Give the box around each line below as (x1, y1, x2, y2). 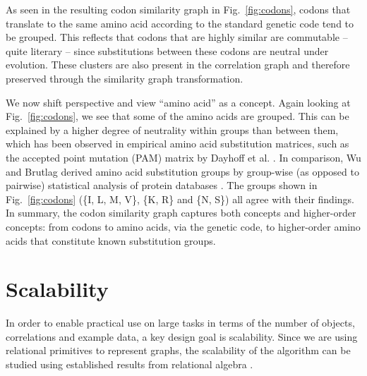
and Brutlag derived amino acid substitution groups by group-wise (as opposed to (6, 164, 359, 178)
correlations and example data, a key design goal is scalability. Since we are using (6, 329, 358, 344)
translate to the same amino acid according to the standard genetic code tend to (6, 16, 354, 30)
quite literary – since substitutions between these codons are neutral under (6, 43, 329, 58)
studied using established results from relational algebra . (6, 357, 253, 371)
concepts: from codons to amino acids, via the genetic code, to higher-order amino (6, 219, 361, 234)
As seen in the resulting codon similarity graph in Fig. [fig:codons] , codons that (6, 2, 351, 16)
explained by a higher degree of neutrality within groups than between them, (6, 122, 339, 137)
